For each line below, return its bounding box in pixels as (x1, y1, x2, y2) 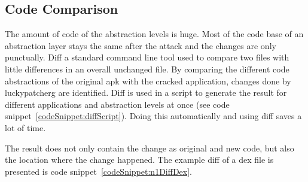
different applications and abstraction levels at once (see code (5, 98, 230, 110)
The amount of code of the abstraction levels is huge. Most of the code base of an (5, 28, 304, 40)
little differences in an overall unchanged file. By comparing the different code (5, 62, 289, 75)
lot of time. (5, 121, 46, 134)
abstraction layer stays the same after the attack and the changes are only (5, 39, 276, 51)
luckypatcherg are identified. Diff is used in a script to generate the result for (5, 86, 287, 99)
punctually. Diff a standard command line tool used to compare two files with (5, 51, 289, 63)
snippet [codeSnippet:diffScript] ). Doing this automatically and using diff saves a (5, 110, 302, 122)
